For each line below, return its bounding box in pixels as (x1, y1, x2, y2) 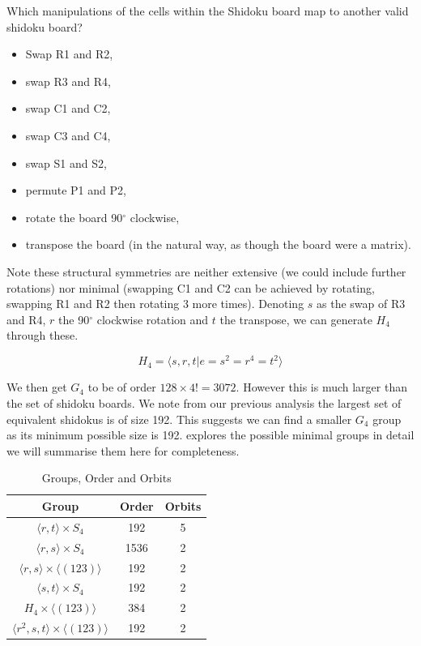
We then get (6, 379, 67, 396)
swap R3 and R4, (25, 72, 111, 89)
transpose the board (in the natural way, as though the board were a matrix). (25, 236, 411, 253)
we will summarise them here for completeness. (6, 442, 240, 459)
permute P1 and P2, (25, 182, 126, 199)
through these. (6, 327, 79, 344)
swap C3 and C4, (25, 126, 111, 143)
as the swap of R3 (317, 295, 406, 312)
